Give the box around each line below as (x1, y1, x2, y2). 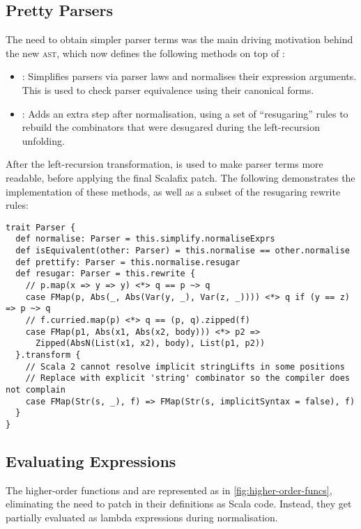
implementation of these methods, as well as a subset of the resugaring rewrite (6, 184, 341, 198)
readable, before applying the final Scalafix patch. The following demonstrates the (6, 170, 355, 184)
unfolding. (22, 133, 65, 148)
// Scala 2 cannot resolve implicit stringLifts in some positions (25, 361, 345, 372)
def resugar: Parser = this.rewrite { (15, 269, 196, 279)
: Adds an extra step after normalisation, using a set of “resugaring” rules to (22, 106, 348, 120)
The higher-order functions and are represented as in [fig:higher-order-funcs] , (6, 482, 332, 497)
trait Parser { (6, 222, 76, 232)
